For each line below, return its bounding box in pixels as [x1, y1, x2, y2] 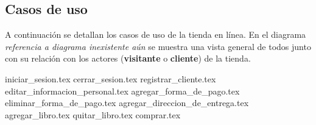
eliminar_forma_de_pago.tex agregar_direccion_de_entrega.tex [5, 96, 249, 109]
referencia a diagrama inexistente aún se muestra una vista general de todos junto [5, 40, 311, 52]
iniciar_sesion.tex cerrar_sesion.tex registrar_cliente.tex [5, 72, 216, 85]
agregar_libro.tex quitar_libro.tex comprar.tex [5, 108, 181, 121]
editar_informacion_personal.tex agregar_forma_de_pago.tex [5, 84, 240, 97]
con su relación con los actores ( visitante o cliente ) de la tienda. [5, 52, 251, 65]
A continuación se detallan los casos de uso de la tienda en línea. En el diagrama [5, 28, 306, 41]
